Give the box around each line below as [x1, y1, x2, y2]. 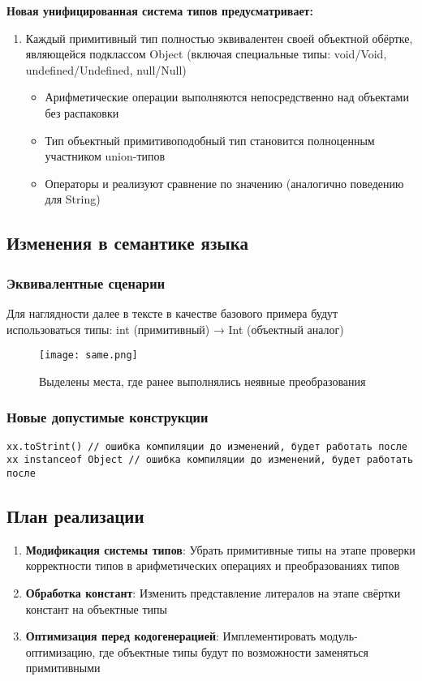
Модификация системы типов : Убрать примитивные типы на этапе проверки [25, 541, 416, 558]
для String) [45, 191, 101, 208]
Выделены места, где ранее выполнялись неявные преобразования [39, 372, 366, 389]
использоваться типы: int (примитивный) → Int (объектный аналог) [6, 320, 344, 337]
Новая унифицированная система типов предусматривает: [6, 2, 313, 19]
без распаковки [45, 104, 119, 121]
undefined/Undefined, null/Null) [25, 61, 187, 78]
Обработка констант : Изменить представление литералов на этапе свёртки [25, 584, 401, 601]
